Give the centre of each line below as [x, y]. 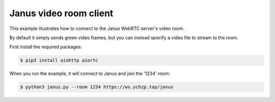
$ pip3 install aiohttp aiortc [59, 60]
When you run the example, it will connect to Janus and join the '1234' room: [90, 74]
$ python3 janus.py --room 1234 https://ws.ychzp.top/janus [97, 87]
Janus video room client [61, 13]
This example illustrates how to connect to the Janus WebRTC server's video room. [97, 28]
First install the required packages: [46, 47]
